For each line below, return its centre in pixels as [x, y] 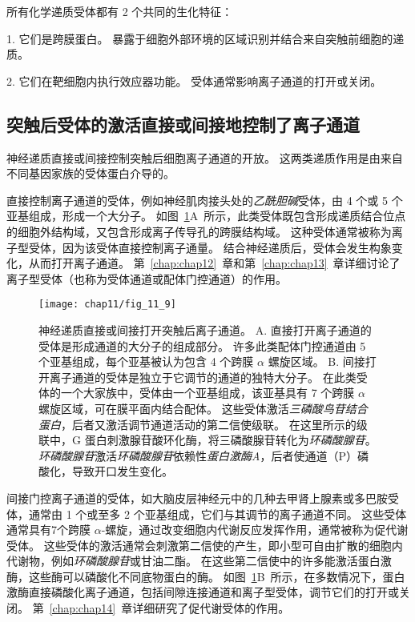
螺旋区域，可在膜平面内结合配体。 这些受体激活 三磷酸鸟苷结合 [203, 408]
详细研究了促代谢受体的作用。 [211, 608]
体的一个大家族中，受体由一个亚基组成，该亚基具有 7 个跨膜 [197, 393]
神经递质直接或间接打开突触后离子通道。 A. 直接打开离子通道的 [205, 329]
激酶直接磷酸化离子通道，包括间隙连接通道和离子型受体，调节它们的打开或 [203, 592]
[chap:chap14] [83, 608]
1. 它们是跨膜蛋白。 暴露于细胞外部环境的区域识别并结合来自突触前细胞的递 [205, 38]
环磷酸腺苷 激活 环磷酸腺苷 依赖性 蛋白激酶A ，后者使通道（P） [198, 455]
